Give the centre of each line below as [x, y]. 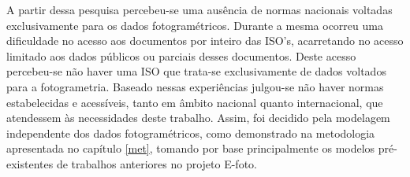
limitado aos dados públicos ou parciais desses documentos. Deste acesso [181, 55]
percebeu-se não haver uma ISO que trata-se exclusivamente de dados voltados [196, 71]
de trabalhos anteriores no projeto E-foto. [157, 163]
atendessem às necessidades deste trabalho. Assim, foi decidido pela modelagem [198, 118]
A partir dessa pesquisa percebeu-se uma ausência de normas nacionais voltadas [199, 9]
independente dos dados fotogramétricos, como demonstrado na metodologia [191, 133]
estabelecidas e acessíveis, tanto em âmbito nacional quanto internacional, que [195, 102]
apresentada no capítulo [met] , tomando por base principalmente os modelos [191, 148]
